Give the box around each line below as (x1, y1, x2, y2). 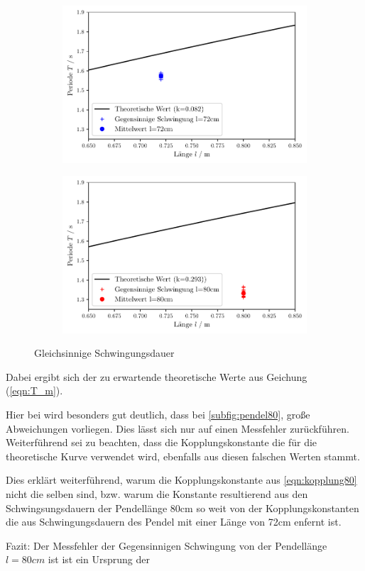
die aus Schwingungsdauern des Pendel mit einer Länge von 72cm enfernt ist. (6, 514, 342, 529)
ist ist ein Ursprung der (48, 552, 150, 567)
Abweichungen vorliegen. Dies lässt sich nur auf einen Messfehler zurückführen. (6, 421, 349, 436)
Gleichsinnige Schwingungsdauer (34, 345, 175, 360)
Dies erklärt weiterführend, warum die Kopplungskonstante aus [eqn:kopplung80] (6, 472, 357, 487)
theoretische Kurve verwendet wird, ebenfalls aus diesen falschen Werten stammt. (6, 448, 360, 463)
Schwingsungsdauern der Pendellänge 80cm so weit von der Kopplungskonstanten (6, 500, 359, 515)
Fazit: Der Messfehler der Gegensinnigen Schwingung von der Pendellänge (6, 538, 327, 553)
